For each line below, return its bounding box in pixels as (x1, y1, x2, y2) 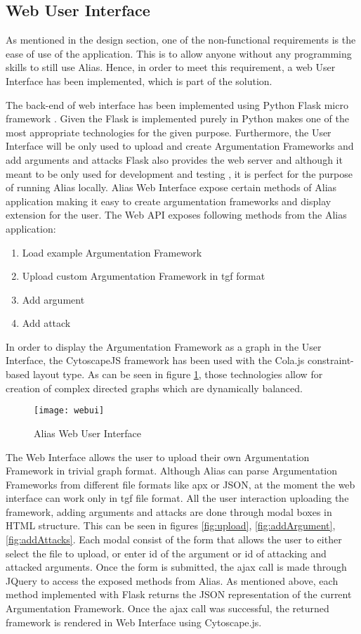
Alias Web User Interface (34, 425, 142, 440)
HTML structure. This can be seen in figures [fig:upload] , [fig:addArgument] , (6, 518, 336, 533)
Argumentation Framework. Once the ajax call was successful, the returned (6, 601, 329, 616)
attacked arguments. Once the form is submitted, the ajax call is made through (6, 559, 347, 574)
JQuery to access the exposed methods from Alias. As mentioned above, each (6, 573, 339, 588)
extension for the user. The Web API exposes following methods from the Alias (6, 207, 347, 222)
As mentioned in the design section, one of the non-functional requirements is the (6, 32, 356, 47)
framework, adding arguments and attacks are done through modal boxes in (6, 504, 332, 519)
